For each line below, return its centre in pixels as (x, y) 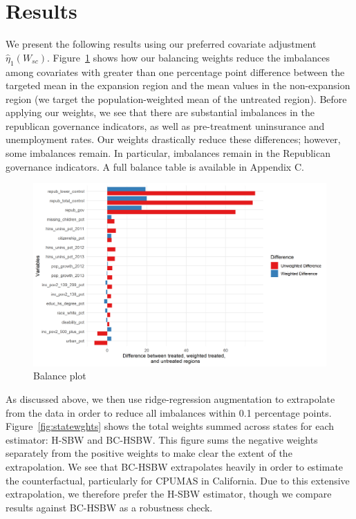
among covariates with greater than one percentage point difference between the (175, 72)
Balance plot (60, 376)
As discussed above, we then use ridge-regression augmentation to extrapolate (170, 399)
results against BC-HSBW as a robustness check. (109, 507)
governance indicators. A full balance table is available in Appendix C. (155, 166)
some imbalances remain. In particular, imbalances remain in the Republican (168, 153)
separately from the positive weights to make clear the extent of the (149, 453)
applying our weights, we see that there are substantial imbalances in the (160, 112)
